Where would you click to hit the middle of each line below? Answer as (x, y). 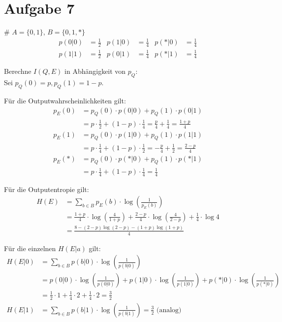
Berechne (18, 71)
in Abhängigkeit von (95, 71)
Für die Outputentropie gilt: (47, 189)
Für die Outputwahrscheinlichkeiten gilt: (65, 101)
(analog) (169, 310)
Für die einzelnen (30, 248)
